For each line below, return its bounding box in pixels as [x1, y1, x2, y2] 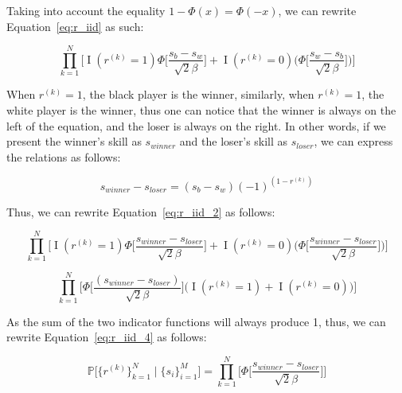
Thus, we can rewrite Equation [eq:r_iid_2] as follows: [6, 203, 275, 220]
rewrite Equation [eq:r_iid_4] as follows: [6, 329, 207, 345]
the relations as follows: [6, 148, 121, 165]
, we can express [314, 133, 393, 150]
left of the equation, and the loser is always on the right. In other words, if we [6, 117, 386, 134]
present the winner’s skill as [6, 133, 142, 150]
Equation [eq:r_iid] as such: [6, 18, 144, 34]
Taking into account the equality [6, 2, 166, 18]
